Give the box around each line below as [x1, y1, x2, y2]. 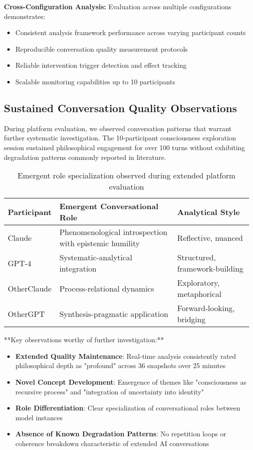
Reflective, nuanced [177, 232, 243, 243]
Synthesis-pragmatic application [59, 308, 168, 319]
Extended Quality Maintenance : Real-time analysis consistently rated [15, 351, 236, 361]
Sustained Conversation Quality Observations [4, 100, 237, 115]
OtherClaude [8, 282, 52, 294]
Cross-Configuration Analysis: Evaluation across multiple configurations [4, 1, 232, 11]
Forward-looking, [177, 302, 235, 314]
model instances [15, 412, 63, 422]
